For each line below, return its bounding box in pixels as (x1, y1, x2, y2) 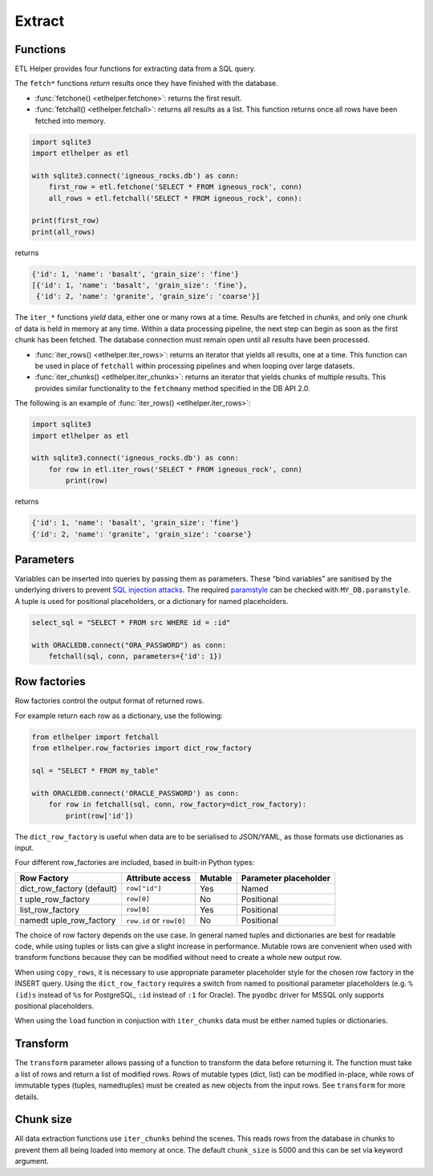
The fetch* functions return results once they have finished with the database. (14, 79, 278, 88)
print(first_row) (31, 216, 100, 225)
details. (14, 1092, 39, 1101)
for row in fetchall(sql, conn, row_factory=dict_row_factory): (48, 800, 307, 809)
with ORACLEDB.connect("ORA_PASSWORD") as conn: (31, 640, 227, 650)
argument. (14, 1157, 50, 1166)
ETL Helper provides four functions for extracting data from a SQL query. (14, 64, 257, 74)
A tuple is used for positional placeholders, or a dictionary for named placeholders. (14, 596, 289, 606)
